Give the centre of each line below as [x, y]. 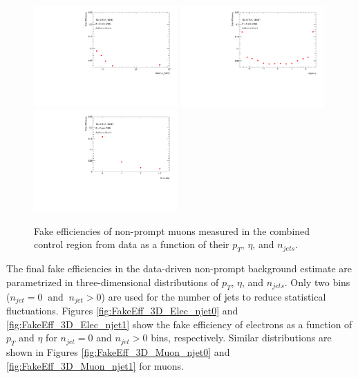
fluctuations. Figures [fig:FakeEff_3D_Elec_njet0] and [122, 311]
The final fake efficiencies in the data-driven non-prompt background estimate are [179, 268]
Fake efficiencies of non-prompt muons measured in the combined [172, 230]
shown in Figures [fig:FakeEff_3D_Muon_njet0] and [118, 352]
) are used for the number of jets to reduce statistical [214, 296]
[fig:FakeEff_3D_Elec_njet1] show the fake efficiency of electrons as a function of [179, 324]
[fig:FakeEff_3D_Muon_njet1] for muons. [95, 365]
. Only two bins [317, 282]
